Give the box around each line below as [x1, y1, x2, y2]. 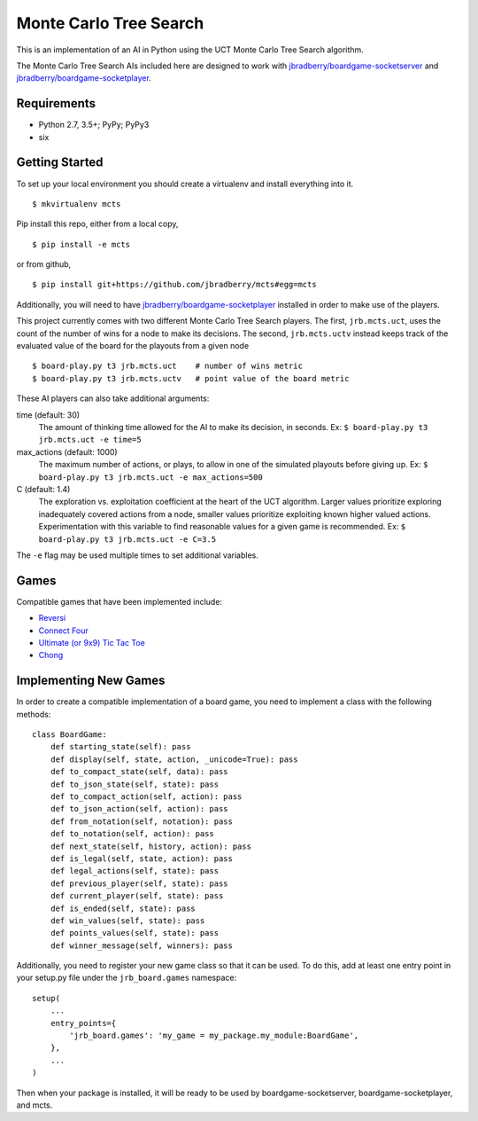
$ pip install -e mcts [32, 239, 131, 249]
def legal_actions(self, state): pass [50, 866, 220, 876]
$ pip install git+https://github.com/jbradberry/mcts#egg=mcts [32, 279, 318, 290]
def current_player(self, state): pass [50, 891, 224, 901]
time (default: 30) [16, 409, 80, 420]
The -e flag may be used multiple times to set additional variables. [16, 550, 258, 560]
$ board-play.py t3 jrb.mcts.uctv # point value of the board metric [32, 373, 350, 383]
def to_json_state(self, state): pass [50, 779, 220, 789]
